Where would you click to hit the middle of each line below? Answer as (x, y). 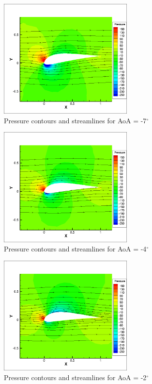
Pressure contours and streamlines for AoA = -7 (75, 120)
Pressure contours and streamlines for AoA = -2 (75, 377)
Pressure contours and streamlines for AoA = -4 (75, 249)
